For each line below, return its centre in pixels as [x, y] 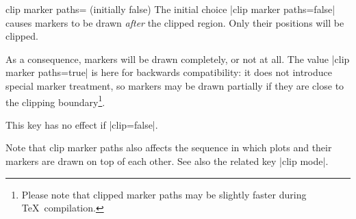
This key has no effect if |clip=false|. [82, 124]
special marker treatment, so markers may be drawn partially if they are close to [175, 85]
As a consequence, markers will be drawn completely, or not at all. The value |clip [178, 59]
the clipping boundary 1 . [55, 101]
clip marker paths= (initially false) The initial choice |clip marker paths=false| [170, 9]
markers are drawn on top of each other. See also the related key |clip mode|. [167, 161]
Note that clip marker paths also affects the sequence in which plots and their [169, 147]
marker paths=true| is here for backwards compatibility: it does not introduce [169, 72]
